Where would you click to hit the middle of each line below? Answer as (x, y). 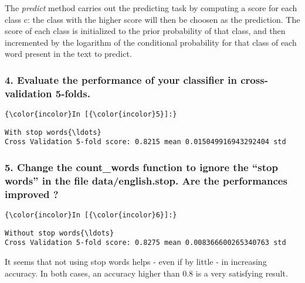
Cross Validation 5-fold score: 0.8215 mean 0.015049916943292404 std (145, 142)
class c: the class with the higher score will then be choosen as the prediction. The (152, 19)
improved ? (32, 194)
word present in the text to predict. (68, 54)
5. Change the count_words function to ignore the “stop (141, 167)
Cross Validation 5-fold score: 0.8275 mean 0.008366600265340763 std (145, 243)
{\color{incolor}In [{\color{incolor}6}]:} (91, 215)
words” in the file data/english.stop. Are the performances (146, 180)
